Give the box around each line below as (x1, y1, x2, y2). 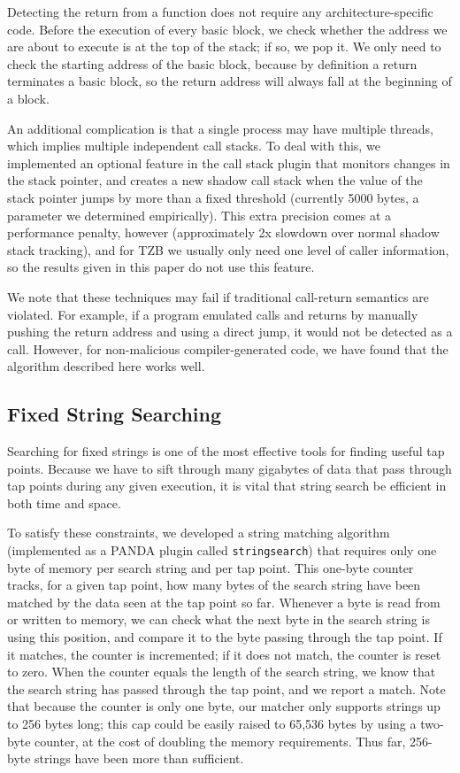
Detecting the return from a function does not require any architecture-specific (7, 3, 433, 20)
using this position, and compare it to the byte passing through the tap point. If (7, 628, 442, 646)
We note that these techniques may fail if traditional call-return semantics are (7, 287, 429, 305)
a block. (7, 89, 50, 107)
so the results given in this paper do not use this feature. (7, 258, 315, 276)
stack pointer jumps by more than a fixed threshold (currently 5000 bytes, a (7, 188, 419, 206)
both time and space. (7, 493, 121, 512)
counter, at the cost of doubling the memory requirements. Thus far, (34, 731, 406, 750)
